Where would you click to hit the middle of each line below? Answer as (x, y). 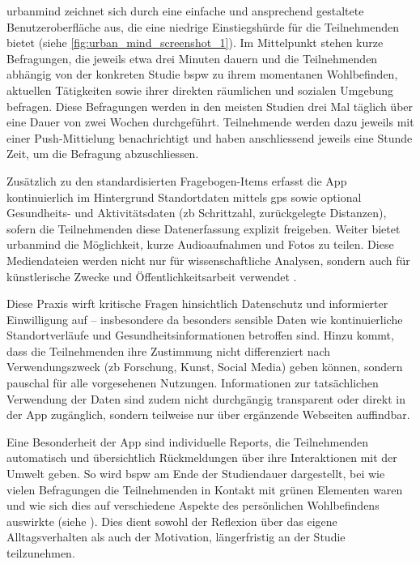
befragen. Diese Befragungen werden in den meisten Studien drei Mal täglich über (210, 106)
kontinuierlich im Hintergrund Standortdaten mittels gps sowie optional (184, 197)
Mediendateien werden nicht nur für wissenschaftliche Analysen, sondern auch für (208, 260)
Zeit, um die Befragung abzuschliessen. (103, 154)
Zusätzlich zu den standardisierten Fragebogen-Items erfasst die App (177, 180)
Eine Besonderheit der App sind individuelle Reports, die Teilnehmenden (188, 441)
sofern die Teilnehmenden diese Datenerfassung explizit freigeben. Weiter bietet (204, 228)
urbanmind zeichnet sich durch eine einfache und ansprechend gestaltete (185, 11)
